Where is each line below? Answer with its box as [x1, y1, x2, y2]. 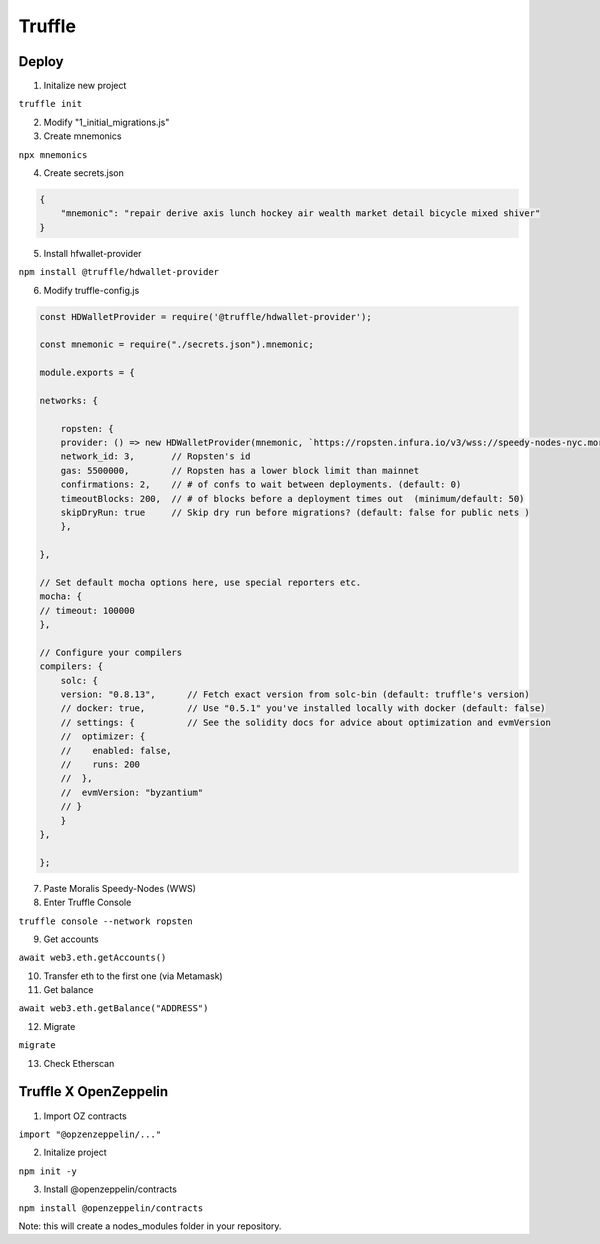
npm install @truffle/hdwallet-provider [18, 266, 220, 278]
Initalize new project [43, 80, 127, 92]
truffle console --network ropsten [18, 915, 194, 927]
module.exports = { [39, 367, 135, 379]
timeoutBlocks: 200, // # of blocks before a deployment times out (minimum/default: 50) [60, 493, 525, 504]
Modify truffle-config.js [43, 284, 140, 296]
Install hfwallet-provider [43, 247, 142, 259]
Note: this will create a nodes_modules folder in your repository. [18, 1220, 282, 1232]
